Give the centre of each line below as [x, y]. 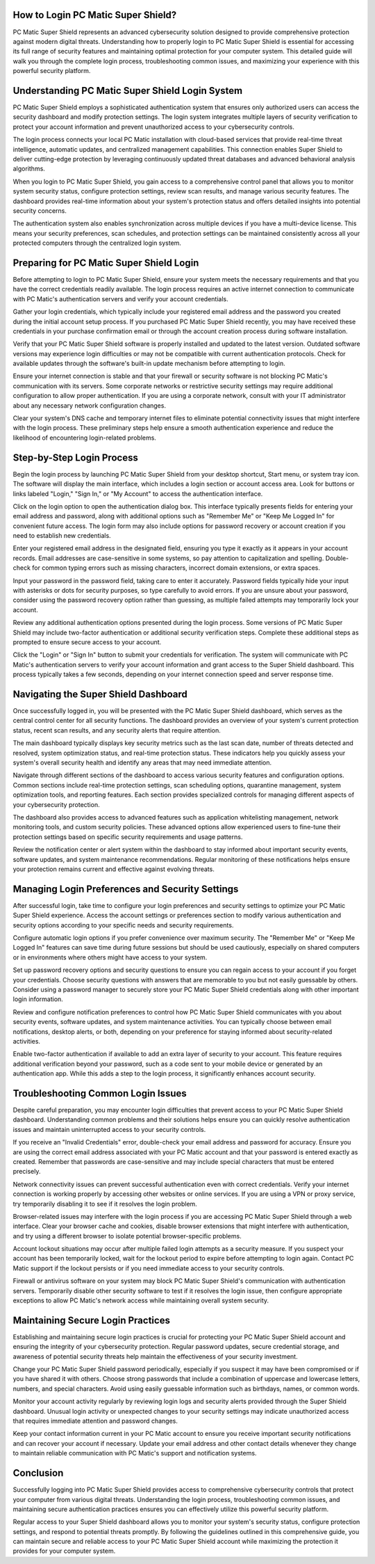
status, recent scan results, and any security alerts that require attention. [117, 730]
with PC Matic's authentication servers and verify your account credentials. [120, 298]
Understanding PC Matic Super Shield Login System [128, 90]
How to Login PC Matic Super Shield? [95, 15]
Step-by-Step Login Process [75, 457]
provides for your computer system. [64, 1551]
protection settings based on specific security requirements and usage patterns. [128, 837]
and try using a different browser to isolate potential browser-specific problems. [127, 1236]
